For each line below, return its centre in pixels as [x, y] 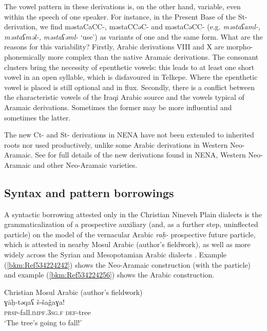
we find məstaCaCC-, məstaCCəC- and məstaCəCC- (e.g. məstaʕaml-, [150, 27]
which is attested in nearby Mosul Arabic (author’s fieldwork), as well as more [127, 244]
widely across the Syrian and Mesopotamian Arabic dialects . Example [116, 255]
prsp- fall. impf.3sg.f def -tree [47, 312]
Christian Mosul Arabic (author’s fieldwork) [73, 292]
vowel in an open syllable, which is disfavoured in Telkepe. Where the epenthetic [131, 77]
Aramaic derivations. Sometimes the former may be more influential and [118, 107]
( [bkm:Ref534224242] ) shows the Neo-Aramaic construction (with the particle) [128, 264]
